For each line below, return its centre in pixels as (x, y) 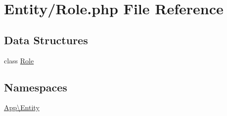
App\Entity (22, 107)
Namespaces (36, 87)
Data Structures (46, 40)
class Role (19, 60)
